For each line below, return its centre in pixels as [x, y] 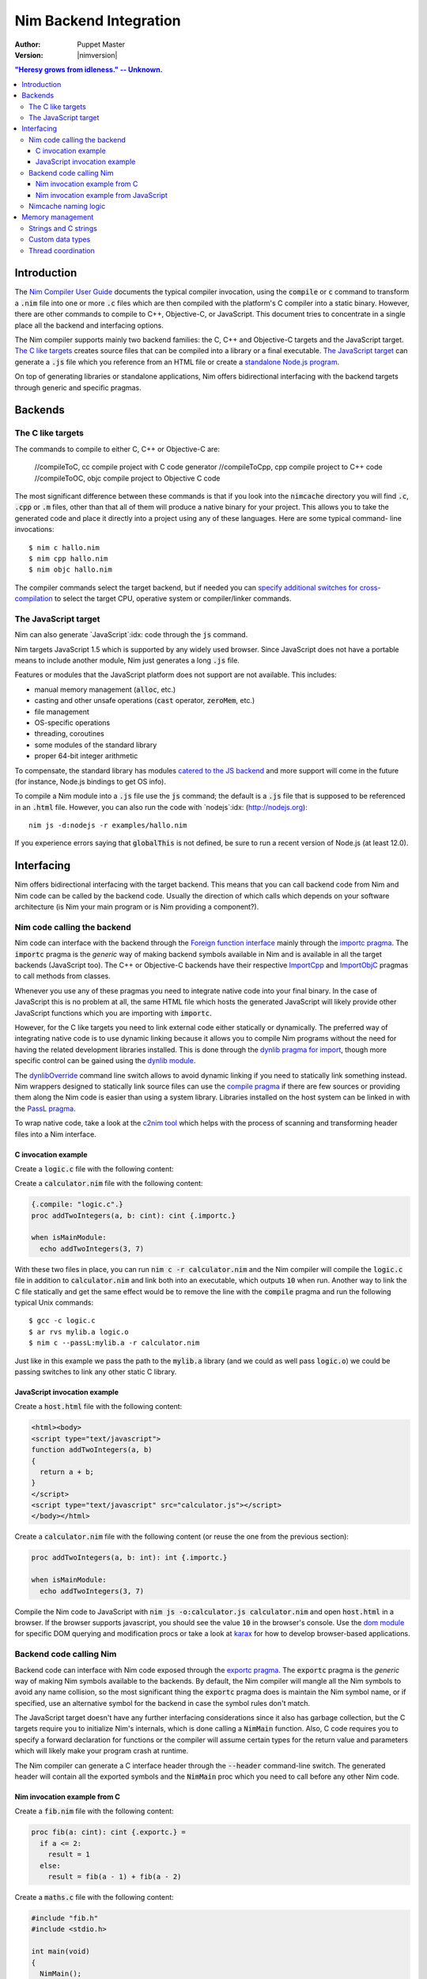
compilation [34, 598]
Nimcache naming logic [67, 207]
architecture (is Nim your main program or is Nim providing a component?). [137, 907]
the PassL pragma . [45, 1108]
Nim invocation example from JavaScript [102, 195]
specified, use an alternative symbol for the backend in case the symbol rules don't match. [162, 1703]
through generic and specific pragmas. [78, 387]
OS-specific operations [72, 722]
